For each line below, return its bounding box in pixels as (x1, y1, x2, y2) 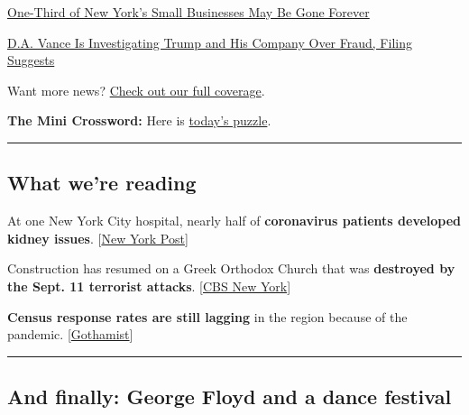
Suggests (7, 51, 55, 69)
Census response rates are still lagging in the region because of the (7, 307, 408, 326)
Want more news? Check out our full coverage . (7, 80, 265, 99)
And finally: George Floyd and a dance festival (7, 383, 452, 410)
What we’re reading (7, 169, 197, 197)
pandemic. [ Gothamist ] (7, 325, 133, 344)
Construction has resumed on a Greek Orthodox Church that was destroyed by (7, 259, 455, 278)
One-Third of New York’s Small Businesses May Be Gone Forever (7, 3, 370, 21)
